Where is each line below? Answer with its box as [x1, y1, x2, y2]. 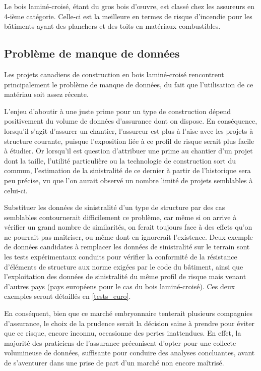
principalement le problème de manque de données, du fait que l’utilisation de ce [4, 79, 253, 89]
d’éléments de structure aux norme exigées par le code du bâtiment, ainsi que [4, 261, 243, 272]
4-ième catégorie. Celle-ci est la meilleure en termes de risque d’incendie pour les [4, 11, 252, 21]
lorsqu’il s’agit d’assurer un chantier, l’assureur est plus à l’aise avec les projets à [4, 125, 253, 136]
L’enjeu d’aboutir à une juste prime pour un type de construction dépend [4, 105, 231, 116]
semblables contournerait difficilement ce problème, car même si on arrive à [4, 211, 237, 222]
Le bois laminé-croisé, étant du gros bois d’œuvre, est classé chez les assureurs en [4, 1, 254, 11]
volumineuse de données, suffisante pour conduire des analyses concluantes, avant [4, 347, 255, 358]
